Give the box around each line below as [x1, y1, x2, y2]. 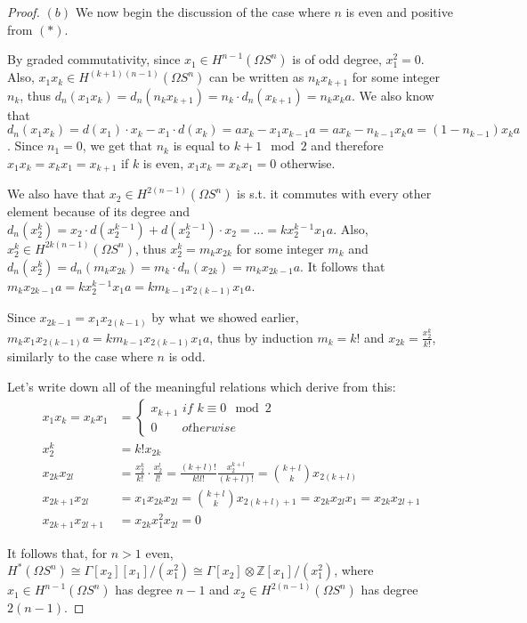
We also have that [7, 184, 106, 203]
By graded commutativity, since [7, 50, 181, 69]
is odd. [168, 347, 206, 366]
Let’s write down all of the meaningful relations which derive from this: [7, 376, 396, 395]
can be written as [208, 68, 304, 86]
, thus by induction [209, 328, 313, 346]
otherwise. [280, 153, 336, 172]
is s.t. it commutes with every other [237, 184, 432, 203]
